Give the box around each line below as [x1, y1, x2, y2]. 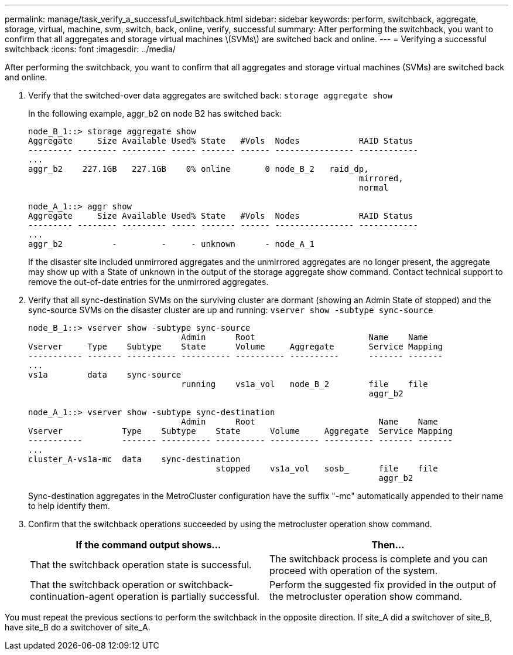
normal [358, 183, 389, 192]
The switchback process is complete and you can [269, 553, 488, 565]
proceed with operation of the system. [269, 565, 438, 576]
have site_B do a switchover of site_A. [5, 622, 151, 632]
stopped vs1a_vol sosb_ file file [216, 464, 438, 473]
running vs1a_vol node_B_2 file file [181, 379, 428, 389]
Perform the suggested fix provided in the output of [269, 579, 497, 590]
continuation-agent [30, 590, 114, 602]
